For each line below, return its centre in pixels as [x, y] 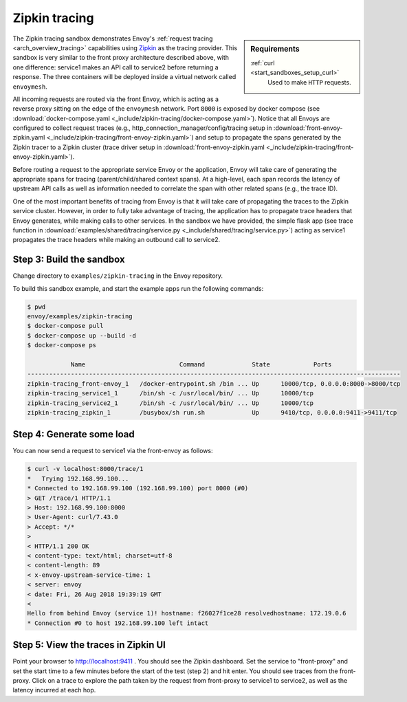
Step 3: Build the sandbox [69, 260]
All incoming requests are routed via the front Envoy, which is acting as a [116, 99]
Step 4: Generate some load [74, 434]
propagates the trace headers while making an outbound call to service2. [116, 240]
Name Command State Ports [201, 364]
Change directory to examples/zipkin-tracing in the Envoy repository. [118, 276]
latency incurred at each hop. [54, 690]
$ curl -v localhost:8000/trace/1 [85, 469]
